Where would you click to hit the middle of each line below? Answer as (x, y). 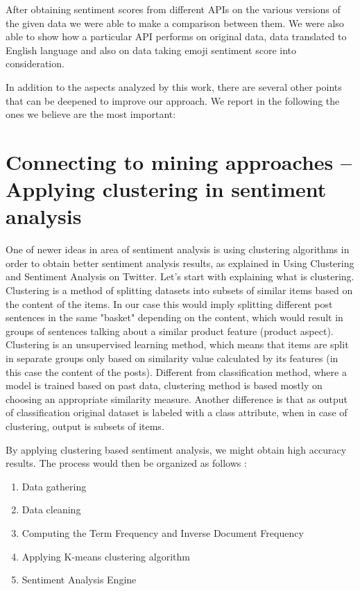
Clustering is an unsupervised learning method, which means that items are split (177, 344)
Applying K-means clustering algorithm (106, 556)
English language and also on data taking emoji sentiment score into (151, 50)
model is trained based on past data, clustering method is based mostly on (164, 385)
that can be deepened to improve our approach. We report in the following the (173, 100)
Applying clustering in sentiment (166, 189)
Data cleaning (51, 509)
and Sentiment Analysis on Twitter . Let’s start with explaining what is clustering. (180, 276)
